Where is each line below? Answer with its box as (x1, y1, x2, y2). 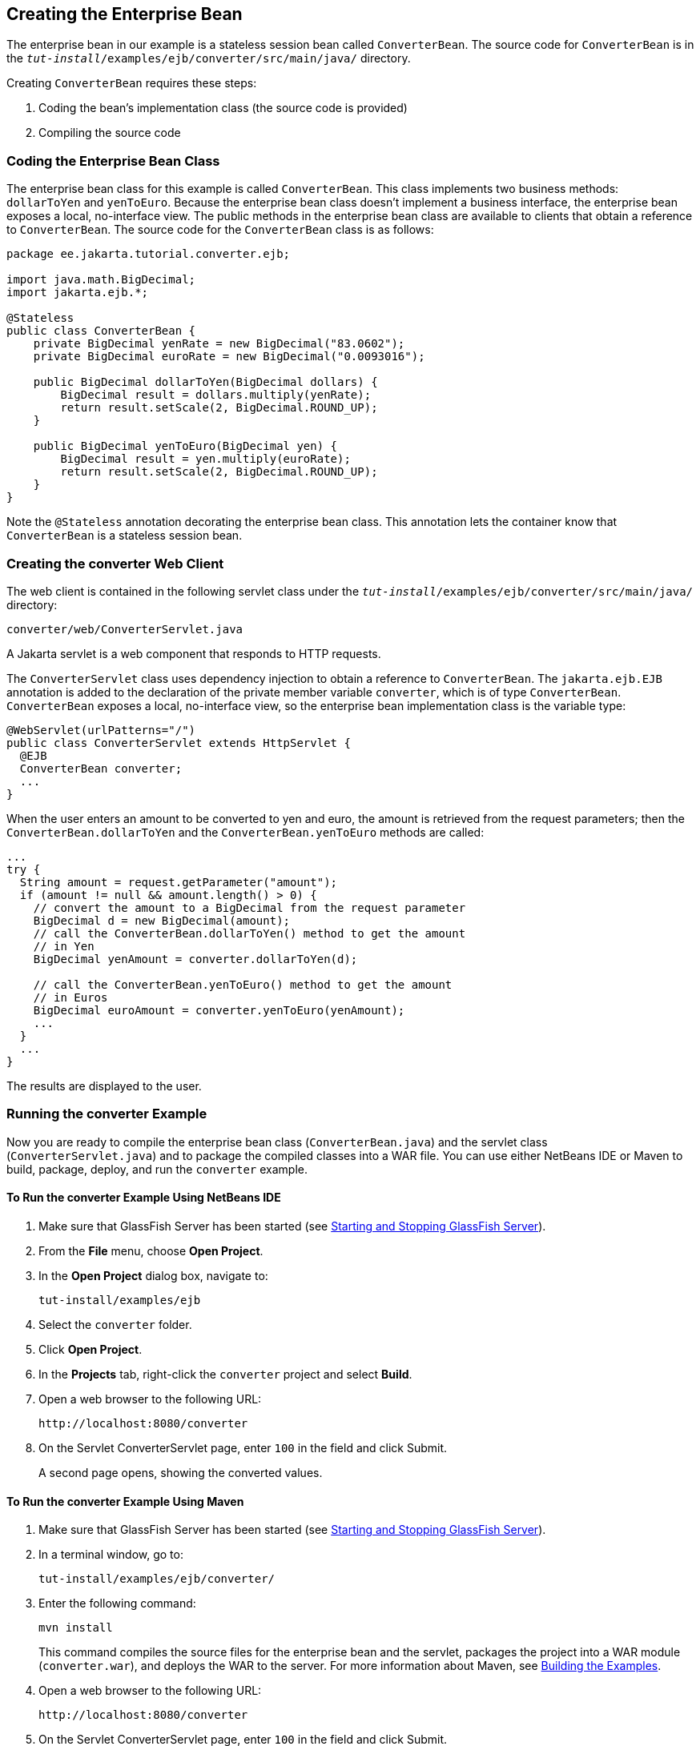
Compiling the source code (38, 126, 181, 140)
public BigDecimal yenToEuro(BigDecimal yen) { (33, 440, 338, 453)
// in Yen (33, 939, 95, 953)
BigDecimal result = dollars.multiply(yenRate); (60, 388, 372, 402)
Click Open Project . (38, 1342, 143, 1356)
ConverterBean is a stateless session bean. (6, 528, 243, 543)
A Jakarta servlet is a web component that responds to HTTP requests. (6, 646, 381, 660)
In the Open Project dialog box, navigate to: (38, 1268, 268, 1282)
